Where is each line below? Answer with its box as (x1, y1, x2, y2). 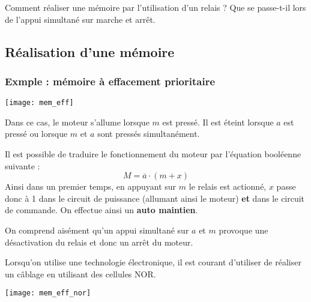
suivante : (5, 159, 40, 172)
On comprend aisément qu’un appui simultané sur (5, 224, 189, 236)
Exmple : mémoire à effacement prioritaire (5, 73, 216, 88)
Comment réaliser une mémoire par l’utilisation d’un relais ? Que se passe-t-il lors (5, 1, 306, 13)
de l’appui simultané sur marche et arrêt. (5, 13, 155, 25)
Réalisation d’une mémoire (5, 42, 175, 61)
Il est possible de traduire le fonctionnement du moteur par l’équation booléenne (5, 148, 301, 160)
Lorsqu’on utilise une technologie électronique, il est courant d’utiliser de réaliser (5, 256, 301, 268)
